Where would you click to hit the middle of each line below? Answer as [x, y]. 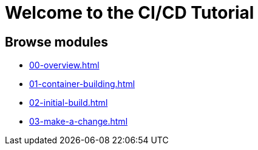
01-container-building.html [82, 84]
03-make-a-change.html [79, 122]
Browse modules [56, 42]
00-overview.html [64, 65]
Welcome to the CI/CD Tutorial [130, 13]
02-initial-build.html [69, 103]
